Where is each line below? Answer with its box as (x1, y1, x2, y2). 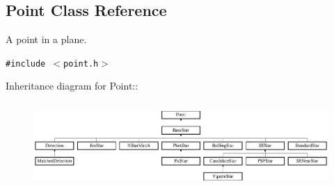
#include (6, 58, 46, 69)
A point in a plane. (6, 32, 87, 46)
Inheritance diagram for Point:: (6, 78, 138, 93)
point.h (63, 58, 99, 69)
